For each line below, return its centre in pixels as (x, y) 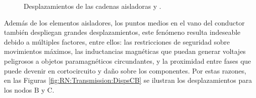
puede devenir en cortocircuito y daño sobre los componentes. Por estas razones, (125, 70)
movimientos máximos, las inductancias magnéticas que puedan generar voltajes (125, 51)
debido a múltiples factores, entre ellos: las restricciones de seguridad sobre (117, 41)
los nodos (18, 89)
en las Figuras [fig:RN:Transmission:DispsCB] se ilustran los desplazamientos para (128, 80)
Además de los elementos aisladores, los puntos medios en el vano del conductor (124, 22)
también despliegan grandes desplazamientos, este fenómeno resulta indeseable (122, 32)
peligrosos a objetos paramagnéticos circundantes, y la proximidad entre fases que (128, 61)
